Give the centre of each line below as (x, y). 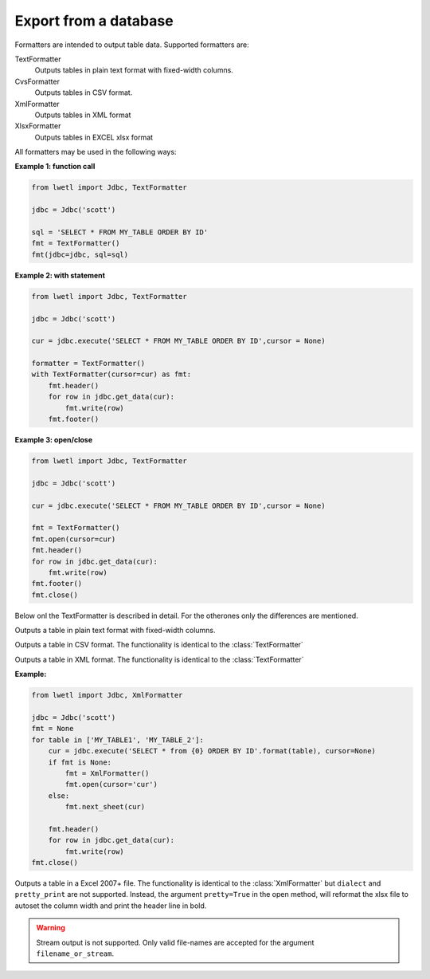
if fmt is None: (80, 762)
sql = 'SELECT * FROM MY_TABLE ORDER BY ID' (120, 232)
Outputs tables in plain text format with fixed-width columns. (134, 70)
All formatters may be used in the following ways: (96, 152)
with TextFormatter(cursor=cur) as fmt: (111, 374)
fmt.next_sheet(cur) (105, 807)
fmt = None (53, 729)
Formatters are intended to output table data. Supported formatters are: (132, 45)
